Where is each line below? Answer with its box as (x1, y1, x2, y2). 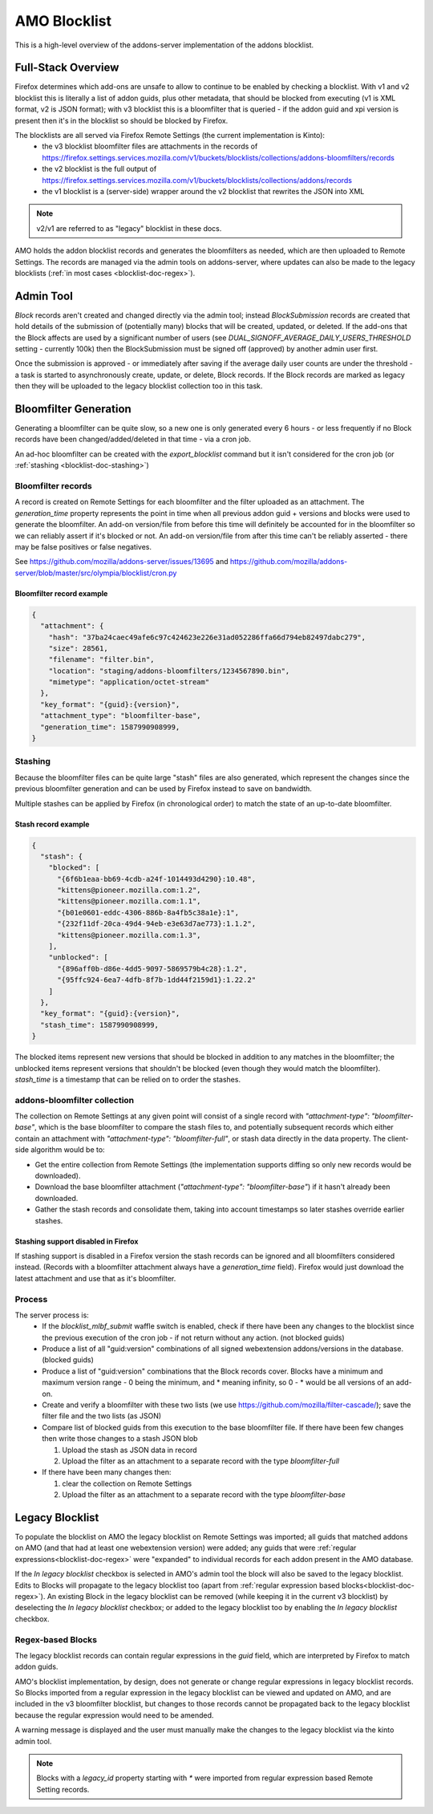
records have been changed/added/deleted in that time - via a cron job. (14, 434, 252, 444)
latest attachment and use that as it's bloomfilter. (14, 1273, 176, 1283)
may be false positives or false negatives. (14, 542, 152, 551)
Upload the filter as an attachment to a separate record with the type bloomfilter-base (62, 1490, 346, 1499)
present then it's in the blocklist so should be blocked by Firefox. (14, 116, 229, 125)
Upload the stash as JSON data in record (62, 1445, 197, 1455)
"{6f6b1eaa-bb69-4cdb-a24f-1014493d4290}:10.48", (57, 875, 257, 883)
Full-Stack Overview (14, 61, 119, 75)
